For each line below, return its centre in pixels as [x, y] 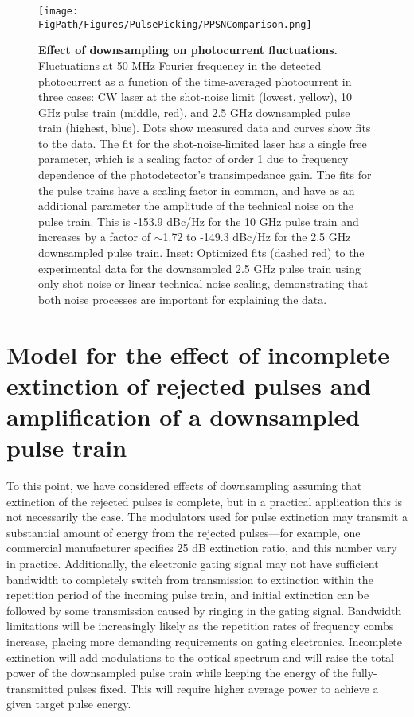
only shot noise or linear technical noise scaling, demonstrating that [203, 284]
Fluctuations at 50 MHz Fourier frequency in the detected [180, 65]
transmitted [35, 688]
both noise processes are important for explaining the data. [183, 299]
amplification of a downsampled [184, 416]
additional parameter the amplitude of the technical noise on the [196, 206]
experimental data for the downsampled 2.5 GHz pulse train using [199, 268]
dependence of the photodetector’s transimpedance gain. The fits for [205, 175]
